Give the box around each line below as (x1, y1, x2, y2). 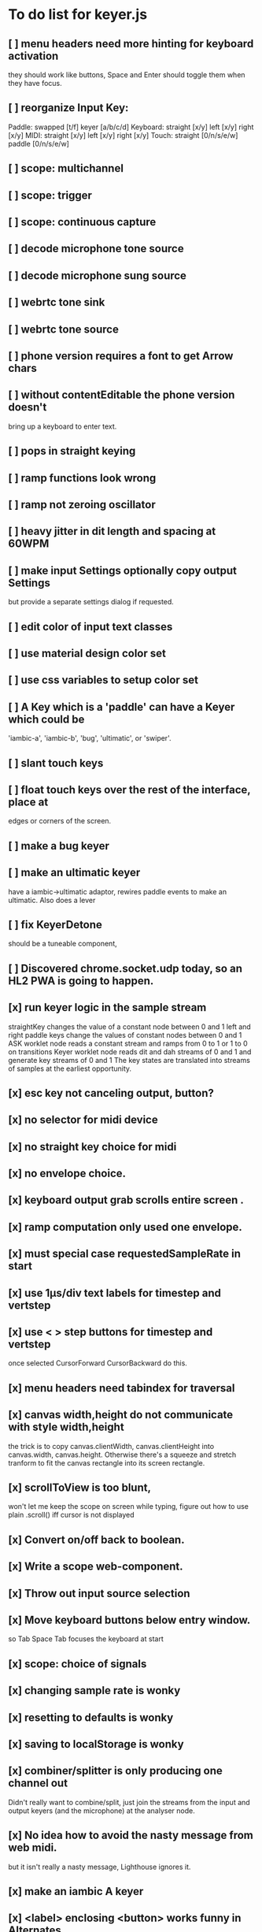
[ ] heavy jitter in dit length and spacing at (8, 525, 216, 538)
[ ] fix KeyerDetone (8, 918, 102, 931)
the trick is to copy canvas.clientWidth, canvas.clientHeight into (8, 1441, 215, 1451)
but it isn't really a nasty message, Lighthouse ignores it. (8, 1862, 191, 1871)
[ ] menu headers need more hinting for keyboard (8, 37, 254, 50)
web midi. (8, 1841, 57, 1855)
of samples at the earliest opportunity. (8, 1064, 132, 1073)
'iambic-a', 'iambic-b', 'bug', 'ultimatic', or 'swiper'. (8, 734, 172, 743)
